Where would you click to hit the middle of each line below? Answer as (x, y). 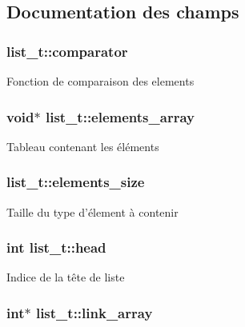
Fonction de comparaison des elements (100, 81)
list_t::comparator (67, 51)
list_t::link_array (94, 312)
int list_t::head (56, 247)
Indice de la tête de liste (66, 277)
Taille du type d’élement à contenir (92, 211)
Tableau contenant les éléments (83, 146)
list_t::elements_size (76, 182)
